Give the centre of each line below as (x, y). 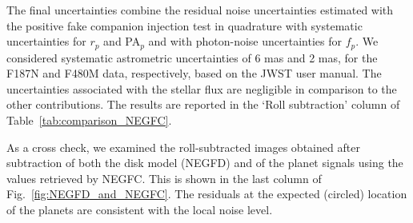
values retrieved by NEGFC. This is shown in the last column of (164, 178)
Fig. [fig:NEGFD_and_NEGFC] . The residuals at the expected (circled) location (207, 194)
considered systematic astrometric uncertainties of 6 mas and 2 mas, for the (192, 57)
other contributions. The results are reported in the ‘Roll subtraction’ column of (203, 104)
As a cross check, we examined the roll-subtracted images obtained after (183, 147)
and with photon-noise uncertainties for (245, 41)
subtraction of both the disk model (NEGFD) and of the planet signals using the (205, 163)
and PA (122, 41)
